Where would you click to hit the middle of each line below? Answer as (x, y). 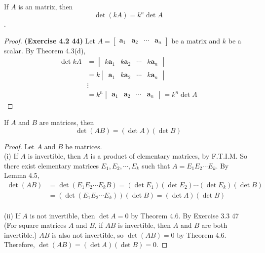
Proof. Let (19, 146)
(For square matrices (35, 225)
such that (156, 165)
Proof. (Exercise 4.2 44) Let (50, 40)
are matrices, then (67, 122)
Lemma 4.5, (22, 175)
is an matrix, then (46, 6)
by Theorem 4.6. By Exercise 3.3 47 (185, 215)
